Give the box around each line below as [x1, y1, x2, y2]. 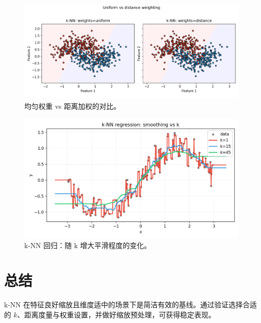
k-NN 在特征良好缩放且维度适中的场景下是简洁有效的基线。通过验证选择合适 [4, 299, 257, 310]
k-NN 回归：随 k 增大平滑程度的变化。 [24, 240, 151, 251]
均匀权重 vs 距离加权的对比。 [24, 100, 121, 111]
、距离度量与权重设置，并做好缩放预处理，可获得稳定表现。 [17, 309, 215, 319]
